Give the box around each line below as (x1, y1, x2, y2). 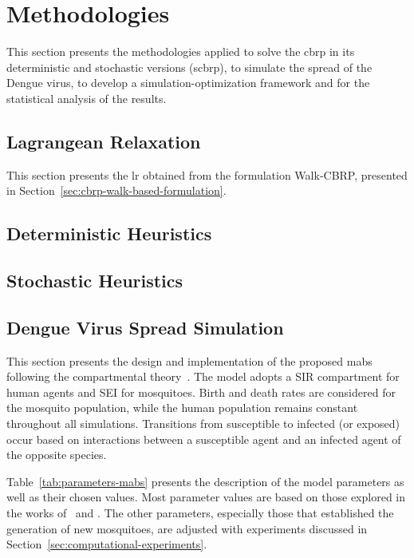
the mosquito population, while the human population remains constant (6, 399, 358, 416)
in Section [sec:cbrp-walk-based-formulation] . (6, 182, 227, 199)
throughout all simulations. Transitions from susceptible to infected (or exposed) (6, 415, 400, 432)
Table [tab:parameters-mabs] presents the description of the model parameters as (6, 473, 404, 489)
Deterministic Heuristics (6, 221, 212, 246)
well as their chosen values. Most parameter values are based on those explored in (6, 489, 406, 505)
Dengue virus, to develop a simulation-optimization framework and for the (6, 74, 370, 91)
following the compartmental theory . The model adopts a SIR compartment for (6, 368, 400, 385)
